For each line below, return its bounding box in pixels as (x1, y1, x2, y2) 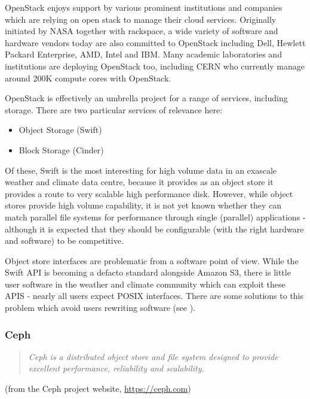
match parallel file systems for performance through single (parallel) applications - (5, 210, 306, 223)
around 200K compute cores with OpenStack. (5, 71, 171, 84)
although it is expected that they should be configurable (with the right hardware (5, 222, 304, 235)
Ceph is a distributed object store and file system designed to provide (28, 350, 278, 362)
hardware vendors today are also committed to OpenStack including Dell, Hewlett (5, 36, 306, 49)
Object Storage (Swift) (19, 123, 102, 136)
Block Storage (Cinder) (19, 143, 104, 156)
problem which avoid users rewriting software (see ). (5, 301, 195, 314)
